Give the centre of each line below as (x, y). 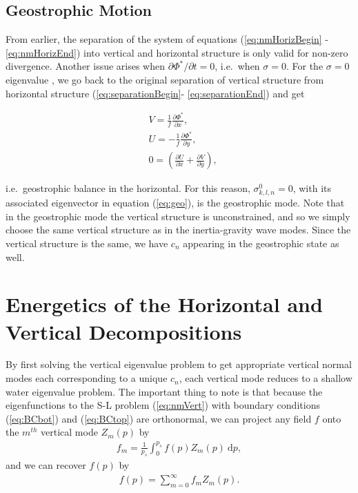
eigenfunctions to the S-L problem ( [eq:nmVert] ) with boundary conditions (163, 405)
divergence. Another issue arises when (86, 66)
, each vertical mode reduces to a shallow (266, 378)
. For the (305, 66)
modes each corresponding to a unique (87, 378)
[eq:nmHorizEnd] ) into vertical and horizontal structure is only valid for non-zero (177, 52)
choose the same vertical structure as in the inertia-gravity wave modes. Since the (178, 230)
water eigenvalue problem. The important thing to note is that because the (164, 391)
